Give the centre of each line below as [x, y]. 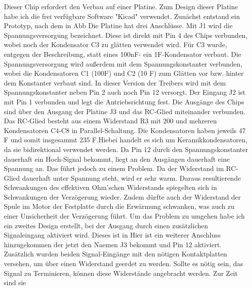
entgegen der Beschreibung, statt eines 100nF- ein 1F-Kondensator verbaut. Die [123, 54]
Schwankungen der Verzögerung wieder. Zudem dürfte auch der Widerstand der [122, 196]
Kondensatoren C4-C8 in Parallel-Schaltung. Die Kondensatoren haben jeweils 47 [125, 130]
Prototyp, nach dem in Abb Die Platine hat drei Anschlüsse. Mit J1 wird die [118, 25]
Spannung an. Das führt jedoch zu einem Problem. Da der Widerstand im [114, 168]
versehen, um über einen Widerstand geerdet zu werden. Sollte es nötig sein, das [124, 263]
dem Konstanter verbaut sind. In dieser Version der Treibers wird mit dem [115, 82]
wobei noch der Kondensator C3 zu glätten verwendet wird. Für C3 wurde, [116, 44]
